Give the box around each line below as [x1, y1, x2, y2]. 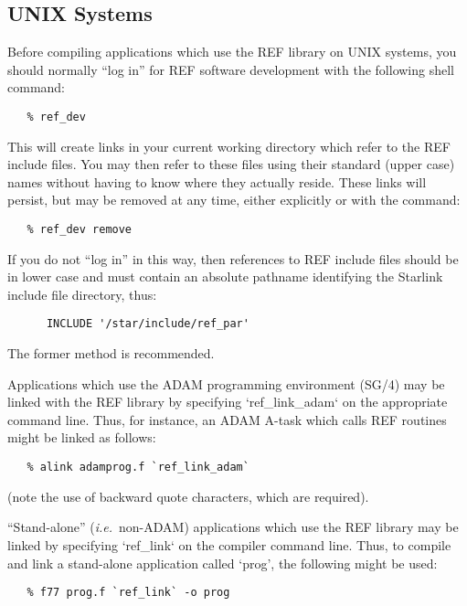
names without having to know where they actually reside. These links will [7, 172, 427, 191]
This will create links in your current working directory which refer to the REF [7, 136, 451, 155]
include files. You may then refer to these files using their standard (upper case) [7, 154, 455, 174]
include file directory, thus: [7, 284, 157, 303]
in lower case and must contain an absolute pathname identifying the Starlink [7, 267, 443, 286]
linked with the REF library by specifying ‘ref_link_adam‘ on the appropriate [7, 392, 448, 411]
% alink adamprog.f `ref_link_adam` [27, 461, 249, 474]
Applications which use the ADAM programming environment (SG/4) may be [7, 374, 445, 393]
